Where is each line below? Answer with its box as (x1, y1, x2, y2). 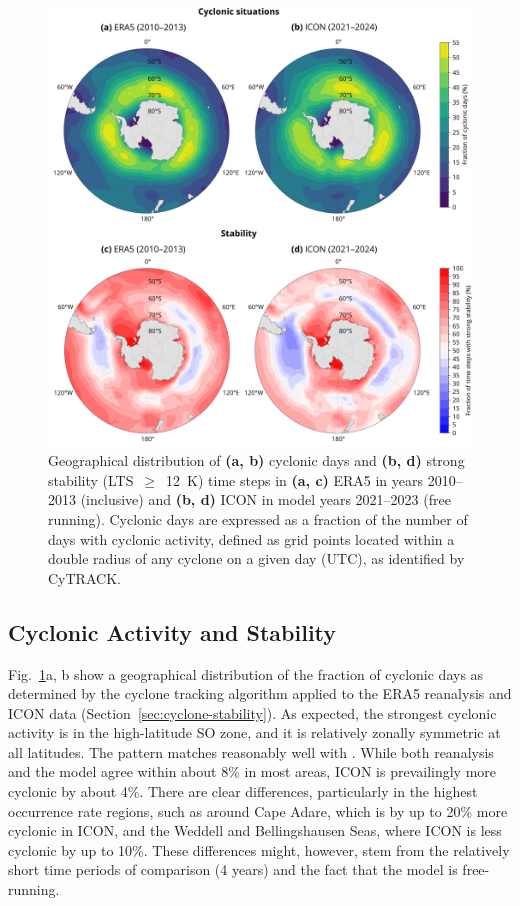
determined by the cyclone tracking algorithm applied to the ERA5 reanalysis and (8, 683, 512, 704)
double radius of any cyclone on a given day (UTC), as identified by (48, 548, 465, 569)
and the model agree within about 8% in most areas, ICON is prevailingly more (8, 761, 497, 782)
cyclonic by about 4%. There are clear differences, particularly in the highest (8, 781, 478, 802)
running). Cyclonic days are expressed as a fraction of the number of (48, 508, 468, 529)
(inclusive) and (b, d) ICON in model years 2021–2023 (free (80, 489, 451, 510)
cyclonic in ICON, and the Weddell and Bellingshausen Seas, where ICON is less (8, 820, 502, 841)
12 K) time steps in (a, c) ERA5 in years (166, 469, 424, 490)
